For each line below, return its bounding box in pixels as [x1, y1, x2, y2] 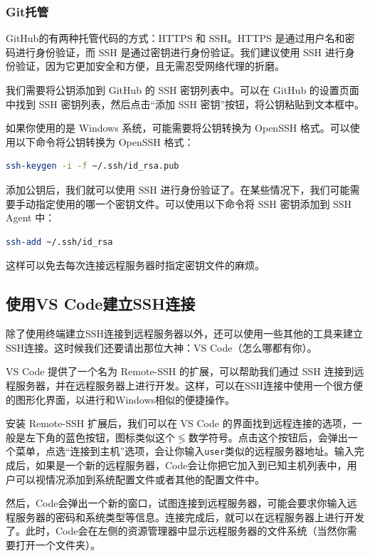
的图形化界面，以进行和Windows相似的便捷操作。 [6, 392, 236, 406]
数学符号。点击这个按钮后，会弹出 [188, 429, 348, 444]
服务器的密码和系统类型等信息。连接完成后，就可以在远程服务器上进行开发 [15, 509, 364, 524]
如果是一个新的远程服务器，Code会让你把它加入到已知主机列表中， [35, 457, 347, 472]
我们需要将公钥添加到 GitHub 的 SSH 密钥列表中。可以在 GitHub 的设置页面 [6, 83, 359, 97]
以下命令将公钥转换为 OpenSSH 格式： [15, 134, 194, 149]
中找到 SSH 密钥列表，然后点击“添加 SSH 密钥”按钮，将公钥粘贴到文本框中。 [6, 96, 364, 111]
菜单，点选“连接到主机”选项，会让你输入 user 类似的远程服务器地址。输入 [15, 444, 354, 458]
